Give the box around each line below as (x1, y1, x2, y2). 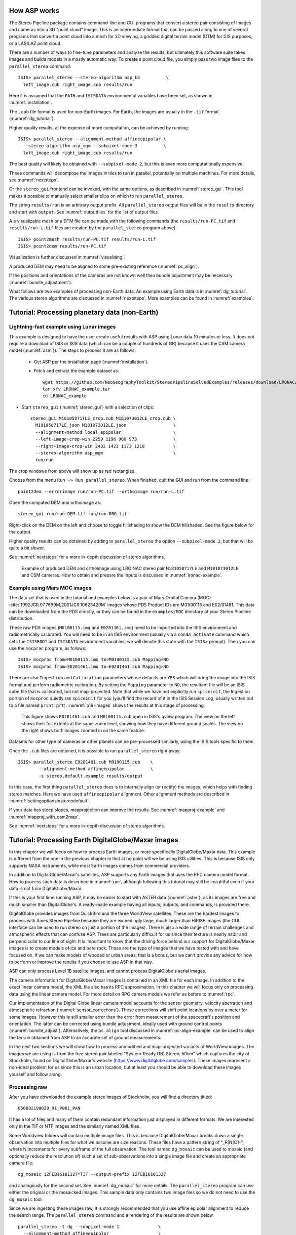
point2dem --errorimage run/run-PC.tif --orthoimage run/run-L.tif (18, 489, 185, 494)
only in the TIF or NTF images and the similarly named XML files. (9, 1123, 141, 1129)
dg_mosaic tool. (9, 1196, 43, 1202)
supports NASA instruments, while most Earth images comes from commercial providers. (9, 863, 190, 868)
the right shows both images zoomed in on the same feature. (21, 727, 146, 733)
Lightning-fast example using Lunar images (9, 324, 116, 330)
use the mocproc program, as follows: (9, 645, 86, 651)
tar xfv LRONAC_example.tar (42, 386, 111, 392)
